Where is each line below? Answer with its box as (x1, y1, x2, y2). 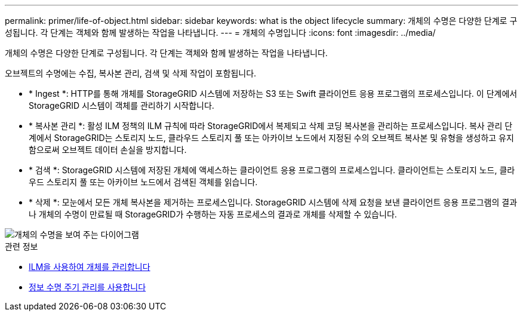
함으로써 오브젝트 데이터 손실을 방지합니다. (29, 145, 187, 155)
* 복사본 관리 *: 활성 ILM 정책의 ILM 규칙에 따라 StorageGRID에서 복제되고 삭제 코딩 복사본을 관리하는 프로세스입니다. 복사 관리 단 (29, 121, 513, 131)
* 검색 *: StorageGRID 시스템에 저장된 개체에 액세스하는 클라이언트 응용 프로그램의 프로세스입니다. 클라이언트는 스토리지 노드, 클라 (29, 165, 515, 175)
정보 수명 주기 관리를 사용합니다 (29, 282, 146, 292)
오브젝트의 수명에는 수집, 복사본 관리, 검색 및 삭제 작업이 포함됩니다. (5, 68, 257, 78)
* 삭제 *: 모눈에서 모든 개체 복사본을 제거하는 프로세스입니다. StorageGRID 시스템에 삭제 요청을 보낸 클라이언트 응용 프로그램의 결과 (29, 197, 518, 207)
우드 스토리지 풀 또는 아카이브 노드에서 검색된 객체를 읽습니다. (29, 177, 258, 187)
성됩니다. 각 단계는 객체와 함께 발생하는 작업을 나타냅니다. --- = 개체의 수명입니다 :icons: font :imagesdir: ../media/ (5, 27, 436, 38)
